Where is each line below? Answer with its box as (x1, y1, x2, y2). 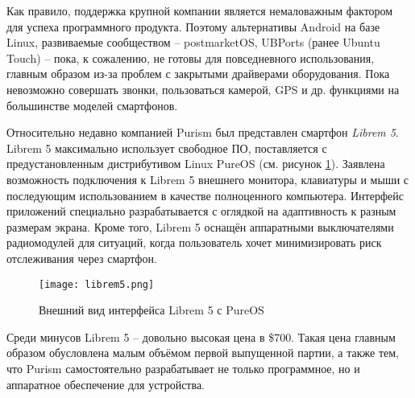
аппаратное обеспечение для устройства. (6, 375, 205, 392)
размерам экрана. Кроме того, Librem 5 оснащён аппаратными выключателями (6, 218, 394, 235)
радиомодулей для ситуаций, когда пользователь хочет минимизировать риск (6, 234, 382, 251)
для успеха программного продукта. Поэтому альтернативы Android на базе (6, 18, 380, 35)
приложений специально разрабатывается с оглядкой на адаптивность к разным (6, 203, 396, 220)
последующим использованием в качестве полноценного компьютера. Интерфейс (6, 187, 404, 203)
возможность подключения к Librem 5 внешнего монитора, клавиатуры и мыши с (6, 170, 409, 187)
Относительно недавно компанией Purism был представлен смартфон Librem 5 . (6, 124, 399, 141)
